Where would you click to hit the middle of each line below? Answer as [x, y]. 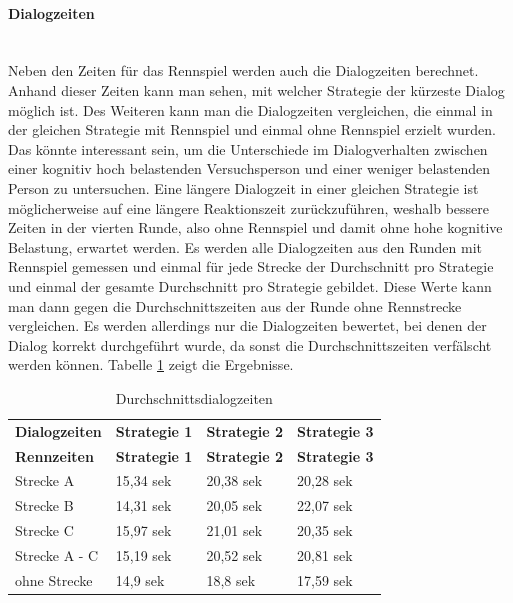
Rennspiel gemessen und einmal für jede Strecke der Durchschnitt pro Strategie [251, 266]
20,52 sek [234, 554]
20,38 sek [234, 480]
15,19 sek [143, 554]
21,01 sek [234, 530]
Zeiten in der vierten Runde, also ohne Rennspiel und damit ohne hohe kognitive [255, 227]
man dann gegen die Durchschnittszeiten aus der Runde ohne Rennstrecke [235, 305]
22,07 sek [325, 505]
